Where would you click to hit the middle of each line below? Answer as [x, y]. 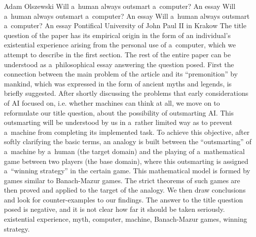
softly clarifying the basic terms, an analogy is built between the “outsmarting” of [128, 141]
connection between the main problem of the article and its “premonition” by [121, 74]
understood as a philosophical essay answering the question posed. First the [119, 64]
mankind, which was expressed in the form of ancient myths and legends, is [118, 83]
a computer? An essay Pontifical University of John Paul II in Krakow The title [125, 25]
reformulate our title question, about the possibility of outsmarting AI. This [119, 112]
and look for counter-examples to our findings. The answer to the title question [124, 199]
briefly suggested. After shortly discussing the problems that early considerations [126, 93]
